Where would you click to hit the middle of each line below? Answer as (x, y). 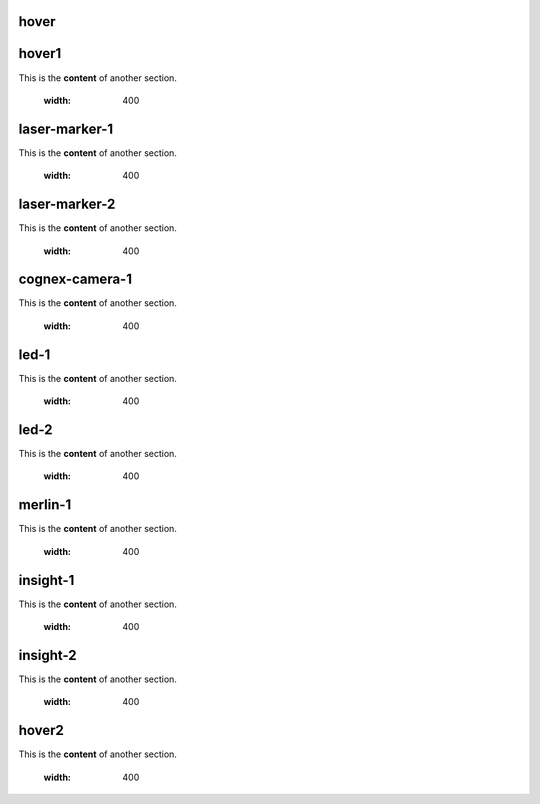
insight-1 (46, 580)
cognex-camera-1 (75, 279)
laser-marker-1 (66, 128)
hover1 (40, 53)
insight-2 (47, 655)
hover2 (41, 730)
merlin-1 (45, 505)
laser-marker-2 (67, 204)
